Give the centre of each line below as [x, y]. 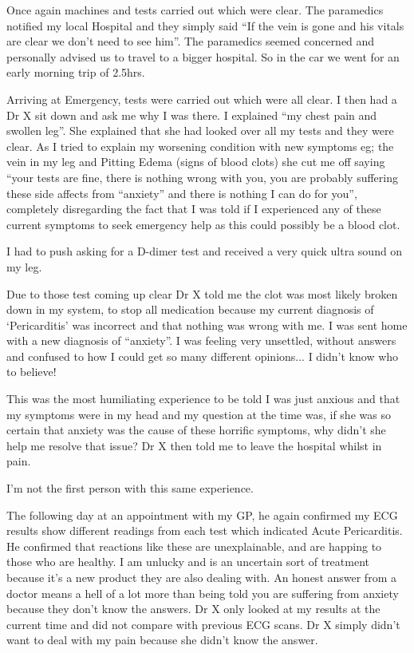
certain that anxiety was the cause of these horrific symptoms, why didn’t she [196, 430]
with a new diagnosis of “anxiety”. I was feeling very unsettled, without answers [201, 340]
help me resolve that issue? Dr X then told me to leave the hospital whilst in [194, 445]
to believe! [32, 372]
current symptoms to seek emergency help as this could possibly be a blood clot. [203, 224]
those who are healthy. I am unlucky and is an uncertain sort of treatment [188, 562]
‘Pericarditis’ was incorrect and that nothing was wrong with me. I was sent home [207, 325]
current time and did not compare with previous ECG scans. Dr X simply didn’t [203, 624]
